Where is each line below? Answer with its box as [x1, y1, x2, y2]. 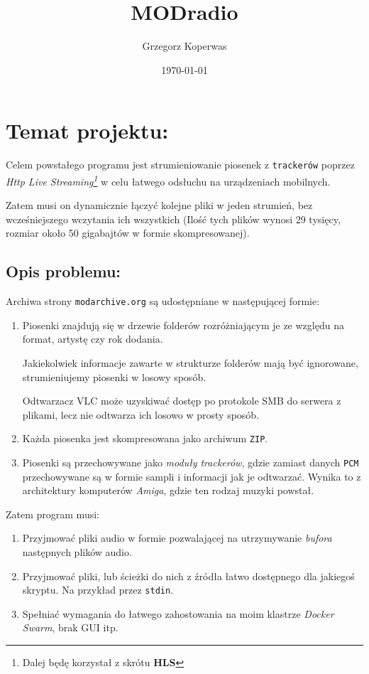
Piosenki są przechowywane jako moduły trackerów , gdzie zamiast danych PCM [22, 455, 359, 470]
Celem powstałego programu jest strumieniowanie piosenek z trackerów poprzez [6, 157, 355, 172]
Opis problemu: [6, 260, 121, 282]
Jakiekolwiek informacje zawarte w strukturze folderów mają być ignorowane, [22, 355, 358, 370]
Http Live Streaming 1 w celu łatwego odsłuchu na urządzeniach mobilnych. [6, 171, 331, 188]
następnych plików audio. [22, 545, 132, 560]
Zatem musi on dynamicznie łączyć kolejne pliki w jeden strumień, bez [6, 198, 313, 213]
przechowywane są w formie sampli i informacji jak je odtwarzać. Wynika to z [22, 469, 361, 483]
